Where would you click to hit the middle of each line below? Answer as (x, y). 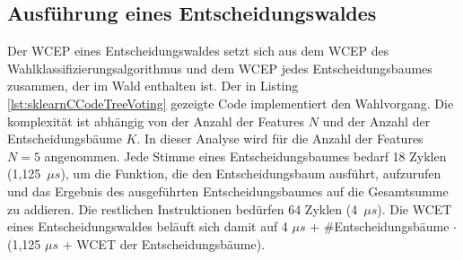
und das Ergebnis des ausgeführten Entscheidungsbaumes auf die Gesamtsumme (228, 191)
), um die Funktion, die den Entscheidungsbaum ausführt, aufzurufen (251, 173)
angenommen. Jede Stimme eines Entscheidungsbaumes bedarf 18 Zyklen (245, 156)
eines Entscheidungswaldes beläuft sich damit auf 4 (148, 226)
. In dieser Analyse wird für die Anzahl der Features (280, 139)
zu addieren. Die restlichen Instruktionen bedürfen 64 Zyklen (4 (183, 208)
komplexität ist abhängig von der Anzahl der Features (156, 121)
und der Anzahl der (376, 121)
